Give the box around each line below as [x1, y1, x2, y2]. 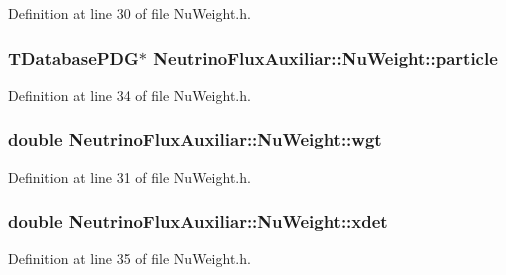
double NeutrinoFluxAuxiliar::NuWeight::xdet [8, 209, 388, 234]
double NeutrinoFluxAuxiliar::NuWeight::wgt [8, 127, 382, 152]
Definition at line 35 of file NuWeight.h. [8, 248, 251, 269]
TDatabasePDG [8, 45, 139, 70]
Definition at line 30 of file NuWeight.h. [8, 3, 251, 23]
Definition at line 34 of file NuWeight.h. [8, 84, 251, 105]
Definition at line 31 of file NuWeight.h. [8, 166, 251, 187]
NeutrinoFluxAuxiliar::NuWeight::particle [153, 45, 498, 70]
